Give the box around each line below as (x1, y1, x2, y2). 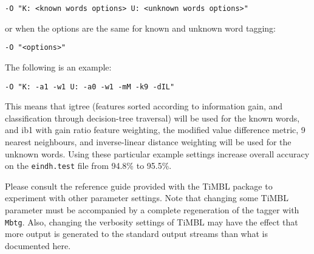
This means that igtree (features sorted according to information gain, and (5, 100, 283, 112)
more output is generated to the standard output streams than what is (5, 227, 268, 240)
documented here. (5, 239, 71, 252)
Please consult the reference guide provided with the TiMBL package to (5, 179, 273, 192)
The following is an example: (5, 60, 112, 73)
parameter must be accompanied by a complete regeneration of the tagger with (5, 203, 299, 216)
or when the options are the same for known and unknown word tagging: (5, 21, 276, 34)
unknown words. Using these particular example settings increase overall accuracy (5, 147, 310, 160)
